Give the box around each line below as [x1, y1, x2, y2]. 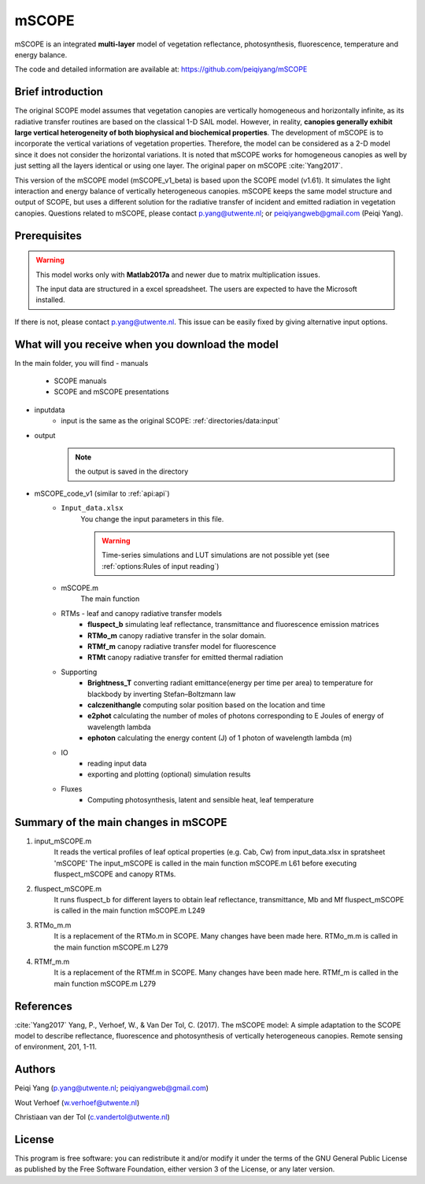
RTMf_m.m [34, 957, 70, 966]
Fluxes [61, 784, 83, 794]
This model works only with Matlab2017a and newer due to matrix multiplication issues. [35, 270, 320, 279]
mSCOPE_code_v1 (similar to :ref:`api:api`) [34, 489, 170, 498]
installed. [35, 295, 66, 304]
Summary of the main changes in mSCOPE [14, 815, 227, 829]
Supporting [61, 667, 98, 677]
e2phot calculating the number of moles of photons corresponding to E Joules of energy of [87, 711, 385, 721]
